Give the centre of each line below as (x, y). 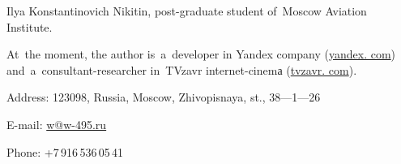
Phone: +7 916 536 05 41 (65, 151)
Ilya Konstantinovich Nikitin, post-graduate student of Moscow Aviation (187, 11)
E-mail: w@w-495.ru (57, 124)
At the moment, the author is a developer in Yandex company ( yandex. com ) (201, 54)
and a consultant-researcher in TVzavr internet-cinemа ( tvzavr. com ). (182, 69)
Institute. (30, 26)
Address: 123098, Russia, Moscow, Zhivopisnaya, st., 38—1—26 (164, 97)
